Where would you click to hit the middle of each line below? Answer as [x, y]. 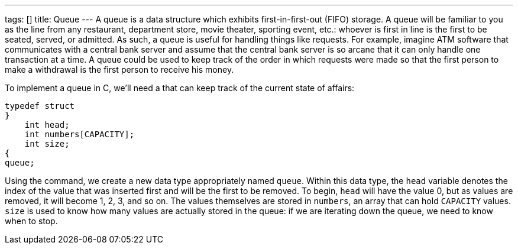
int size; [47, 144]
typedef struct [40, 106]
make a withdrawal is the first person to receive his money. [119, 69]
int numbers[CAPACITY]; [80, 134]
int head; [47, 125]
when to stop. [31, 221]
